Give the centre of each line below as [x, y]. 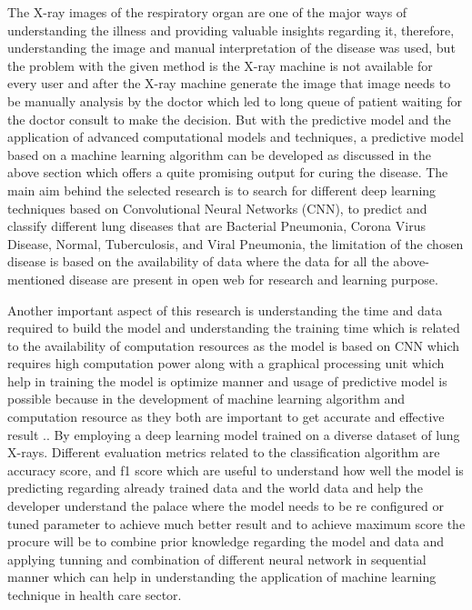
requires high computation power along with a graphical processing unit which [226, 363]
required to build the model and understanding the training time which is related [234, 328]
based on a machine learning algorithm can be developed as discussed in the [219, 154]
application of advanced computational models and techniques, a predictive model [236, 137]
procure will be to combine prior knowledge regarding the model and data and [226, 541]
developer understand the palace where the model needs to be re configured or [226, 506]
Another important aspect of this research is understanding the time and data [225, 310]
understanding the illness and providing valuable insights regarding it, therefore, [231, 30]
